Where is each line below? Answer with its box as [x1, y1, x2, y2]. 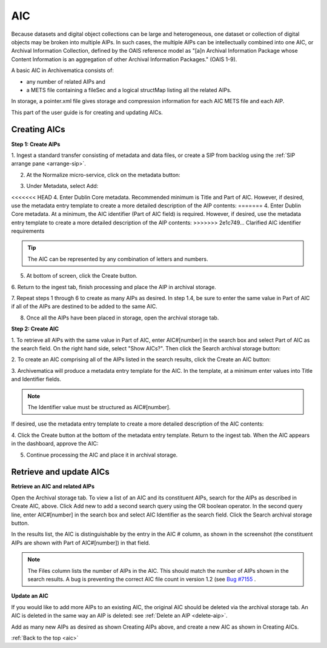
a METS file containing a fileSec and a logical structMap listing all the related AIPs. [26, 86, 232, 93]
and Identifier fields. [11, 376, 62, 383]
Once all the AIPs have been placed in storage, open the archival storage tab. [26, 314, 219, 321]
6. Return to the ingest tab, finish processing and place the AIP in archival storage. [11, 283, 216, 290]
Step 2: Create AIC [11, 325, 59, 333]
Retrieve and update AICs [11, 467, 110, 477]
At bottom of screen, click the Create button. [26, 272, 137, 279]
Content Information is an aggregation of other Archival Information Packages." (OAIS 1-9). [11, 55, 237, 63]
